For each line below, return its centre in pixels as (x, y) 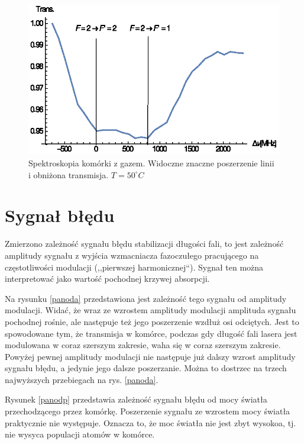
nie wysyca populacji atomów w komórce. (80, 434)
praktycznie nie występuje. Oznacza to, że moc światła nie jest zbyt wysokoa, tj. (151, 422)
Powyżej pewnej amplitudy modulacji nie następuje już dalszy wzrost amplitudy (150, 356)
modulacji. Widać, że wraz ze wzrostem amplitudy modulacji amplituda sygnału (151, 310)
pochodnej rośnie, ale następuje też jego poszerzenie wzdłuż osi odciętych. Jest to (152, 321)
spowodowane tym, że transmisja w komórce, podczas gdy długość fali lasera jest (151, 333)
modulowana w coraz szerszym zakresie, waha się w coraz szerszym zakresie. (143, 345)
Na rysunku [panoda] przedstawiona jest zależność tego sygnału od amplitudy (146, 298)
